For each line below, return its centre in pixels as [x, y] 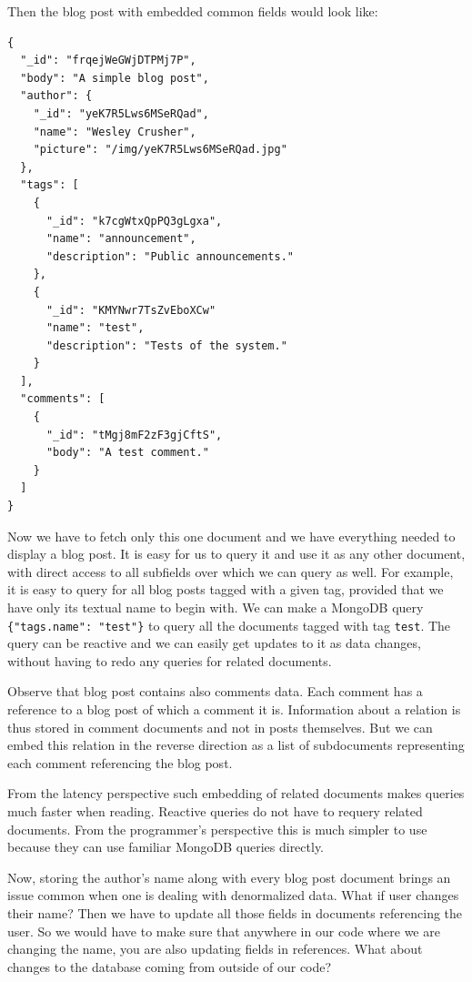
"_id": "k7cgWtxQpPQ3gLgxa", [134, 221]
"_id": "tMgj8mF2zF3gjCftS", [134, 435]
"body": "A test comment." [127, 453]
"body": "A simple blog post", [115, 78]
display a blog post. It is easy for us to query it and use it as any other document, [236, 554]
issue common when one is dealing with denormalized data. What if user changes [233, 895]
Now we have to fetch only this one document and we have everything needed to [231, 536]
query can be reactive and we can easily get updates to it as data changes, [214, 643]
